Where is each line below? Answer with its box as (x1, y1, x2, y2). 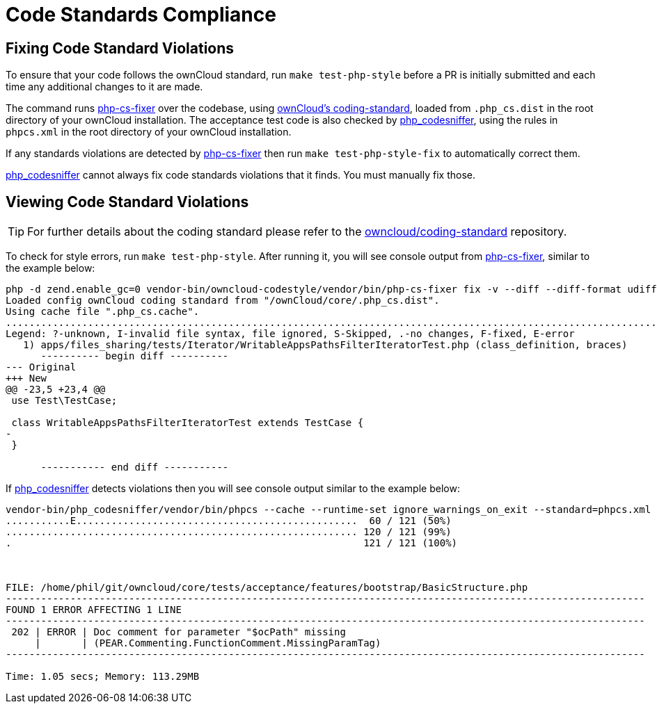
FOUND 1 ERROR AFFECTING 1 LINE (6, 604, 182, 616)
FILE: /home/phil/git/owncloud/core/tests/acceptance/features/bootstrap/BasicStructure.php (6, 582, 528, 594)
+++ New (6, 373, 47, 384)
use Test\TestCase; (11, 395, 118, 407)
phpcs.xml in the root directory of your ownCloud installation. (6, 126, 292, 138)
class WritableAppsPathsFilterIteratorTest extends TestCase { (11, 417, 364, 429)
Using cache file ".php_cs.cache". (6, 306, 200, 318)
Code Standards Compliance (6, 3, 276, 26)
